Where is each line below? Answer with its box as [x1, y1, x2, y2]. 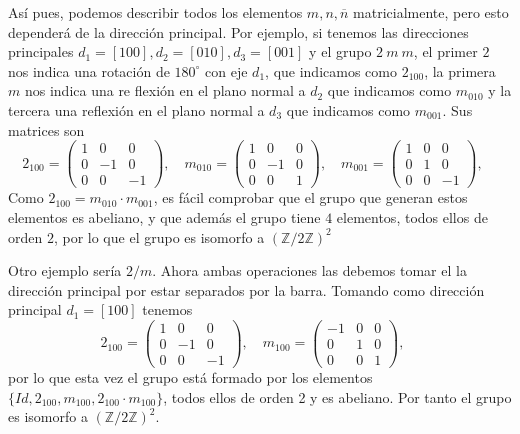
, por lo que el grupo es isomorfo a [53, 226, 265, 247]
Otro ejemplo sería [8, 260, 122, 281]
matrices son [8, 119, 85, 140]
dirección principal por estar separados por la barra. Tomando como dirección [8, 279, 485, 300]
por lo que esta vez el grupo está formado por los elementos [8, 367, 373, 388]
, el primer [413, 41, 478, 62]
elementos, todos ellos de [336, 206, 488, 227]
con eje [205, 60, 248, 81]
